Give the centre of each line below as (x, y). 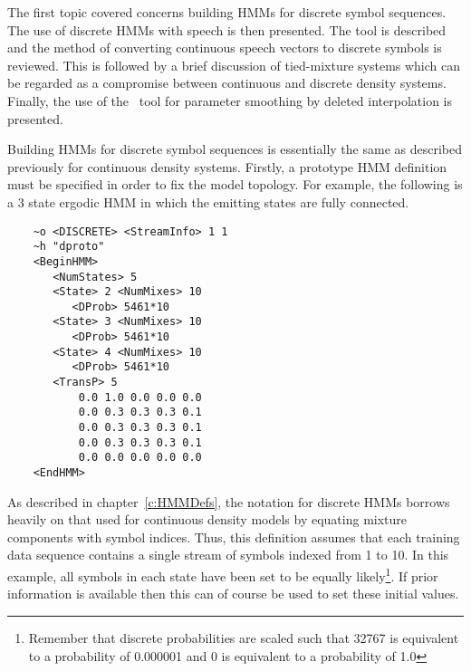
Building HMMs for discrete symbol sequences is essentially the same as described (235, 149)
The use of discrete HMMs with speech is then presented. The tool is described (227, 29)
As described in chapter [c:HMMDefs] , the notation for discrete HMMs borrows (229, 501)
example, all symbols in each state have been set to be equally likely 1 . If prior (223, 575)
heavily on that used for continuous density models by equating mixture (207, 519)
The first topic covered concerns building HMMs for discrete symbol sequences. (227, 12)
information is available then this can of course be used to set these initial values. (233, 594)
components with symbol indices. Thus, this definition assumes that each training (234, 537)
